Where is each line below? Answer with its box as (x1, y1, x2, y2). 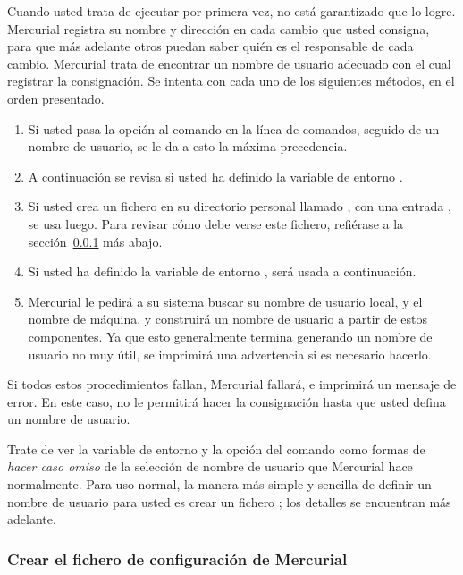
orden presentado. (7, 89, 105, 107)
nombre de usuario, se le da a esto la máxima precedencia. (28, 137, 348, 156)
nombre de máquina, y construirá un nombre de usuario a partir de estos (28, 309, 428, 328)
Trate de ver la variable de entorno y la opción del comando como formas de (7, 439, 425, 458)
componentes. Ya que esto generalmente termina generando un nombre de (28, 326, 433, 345)
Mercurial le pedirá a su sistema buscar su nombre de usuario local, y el (28, 292, 423, 310)
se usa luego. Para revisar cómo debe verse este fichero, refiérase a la (28, 214, 404, 233)
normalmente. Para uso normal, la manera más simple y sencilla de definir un (7, 475, 432, 494)
